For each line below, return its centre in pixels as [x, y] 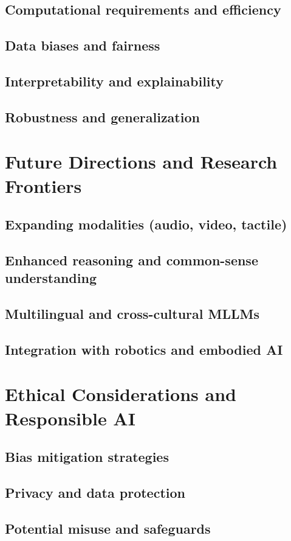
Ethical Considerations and [121, 394]
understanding [51, 278]
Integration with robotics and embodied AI [144, 349]
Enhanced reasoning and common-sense [132, 260]
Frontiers [43, 185]
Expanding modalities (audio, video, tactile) [146, 224]
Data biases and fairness [83, 45]
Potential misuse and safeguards [108, 528]
